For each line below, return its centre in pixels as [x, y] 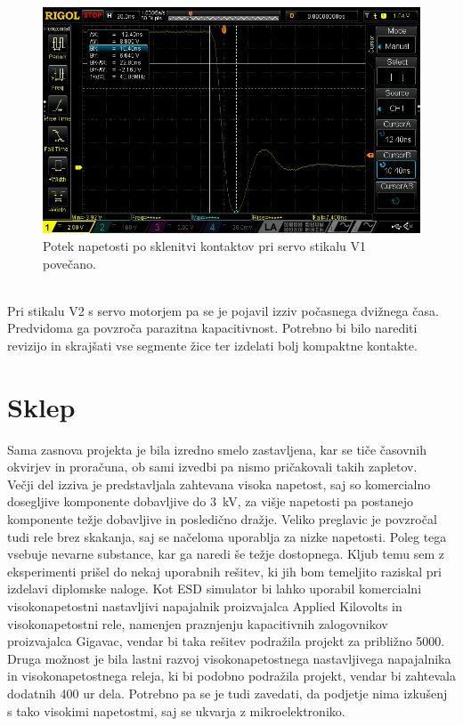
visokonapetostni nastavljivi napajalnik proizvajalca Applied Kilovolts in [205, 606]
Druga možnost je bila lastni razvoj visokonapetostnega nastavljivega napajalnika [229, 658]
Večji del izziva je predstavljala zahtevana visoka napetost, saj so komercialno [219, 484]
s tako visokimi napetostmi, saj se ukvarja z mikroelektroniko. [176, 710]
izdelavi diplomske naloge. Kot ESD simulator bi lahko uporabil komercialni [215, 589]
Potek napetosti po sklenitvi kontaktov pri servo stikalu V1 [205, 245]
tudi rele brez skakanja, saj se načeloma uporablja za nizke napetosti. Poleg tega [227, 536]
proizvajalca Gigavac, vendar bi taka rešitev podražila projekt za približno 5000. [226, 641]
